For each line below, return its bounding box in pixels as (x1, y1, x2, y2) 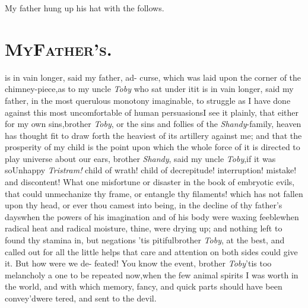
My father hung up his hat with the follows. (5, 2, 164, 14)
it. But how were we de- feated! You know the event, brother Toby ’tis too (5, 257, 272, 269)
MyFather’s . (5, 36, 112, 61)
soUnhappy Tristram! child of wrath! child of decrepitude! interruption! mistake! (5, 164, 297, 176)
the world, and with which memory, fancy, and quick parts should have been (5, 280, 282, 293)
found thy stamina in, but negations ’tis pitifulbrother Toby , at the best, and (5, 234, 285, 246)
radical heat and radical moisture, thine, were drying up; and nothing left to (5, 222, 282, 234)
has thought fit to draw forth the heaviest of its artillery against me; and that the (5, 129, 302, 141)
